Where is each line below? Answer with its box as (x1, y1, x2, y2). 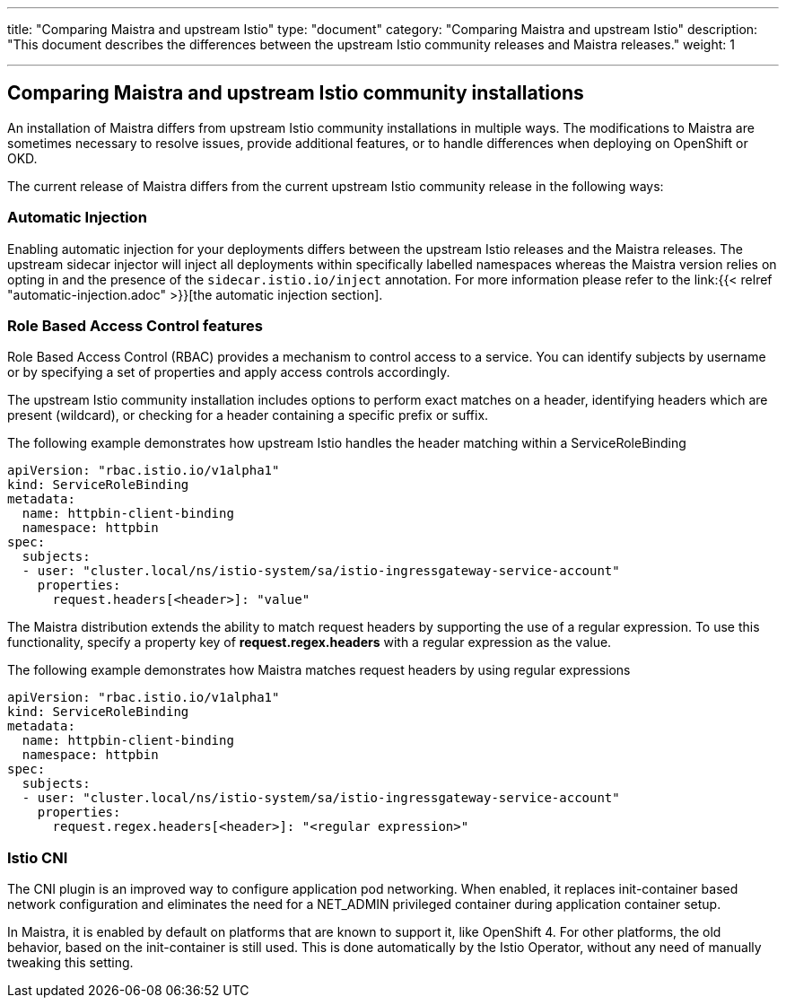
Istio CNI (7, 848, 68, 867)
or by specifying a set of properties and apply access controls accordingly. (7, 364, 450, 380)
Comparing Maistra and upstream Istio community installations (7, 82, 584, 105)
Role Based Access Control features (7, 316, 263, 335)
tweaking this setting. (7, 955, 134, 971)
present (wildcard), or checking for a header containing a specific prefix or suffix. (7, 407, 489, 424)
